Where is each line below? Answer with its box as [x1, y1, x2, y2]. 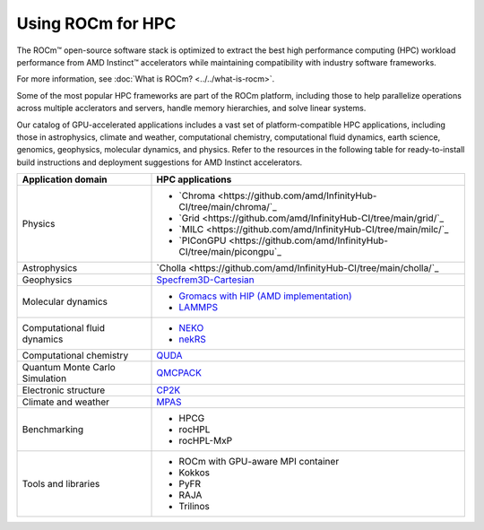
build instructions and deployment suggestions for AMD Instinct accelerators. [16, 157, 303, 168]
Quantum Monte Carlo [22, 361, 116, 374]
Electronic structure [22, 384, 106, 396]
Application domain [22, 173, 108, 186]
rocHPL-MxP [178, 435, 233, 447]
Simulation [22, 372, 67, 385]
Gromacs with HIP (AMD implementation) [178, 290, 353, 302]
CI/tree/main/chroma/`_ [178, 201, 277, 213]
